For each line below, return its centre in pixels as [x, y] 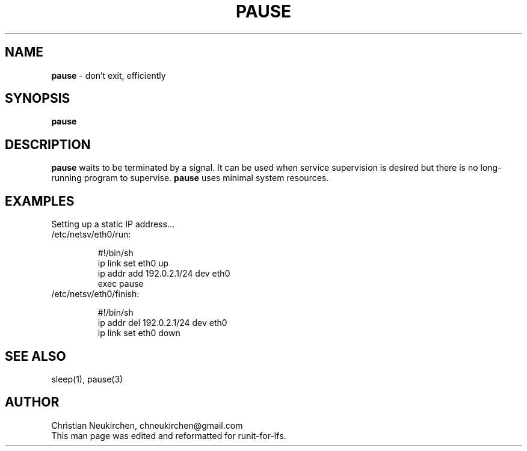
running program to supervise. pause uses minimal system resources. [190, 178]
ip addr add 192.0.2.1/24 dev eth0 [164, 274]
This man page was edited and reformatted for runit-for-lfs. [169, 435]
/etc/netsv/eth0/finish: [95, 294]
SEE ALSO [35, 356]
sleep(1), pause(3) [87, 379]
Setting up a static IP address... [113, 224]
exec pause [121, 284]
